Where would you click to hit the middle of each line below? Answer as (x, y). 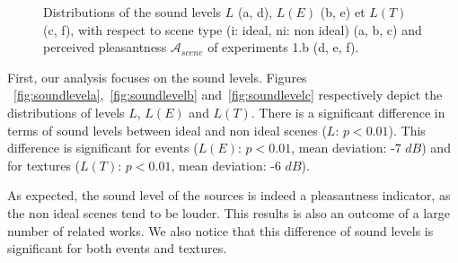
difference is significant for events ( (103, 148)
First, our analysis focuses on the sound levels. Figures (157, 77)
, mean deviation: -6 (226, 165)
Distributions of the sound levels (132, 12)
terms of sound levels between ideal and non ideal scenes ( (167, 130)
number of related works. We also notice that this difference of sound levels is (220, 230)
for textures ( (44, 165)
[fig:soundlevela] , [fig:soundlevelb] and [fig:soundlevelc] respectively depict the (228, 95)
